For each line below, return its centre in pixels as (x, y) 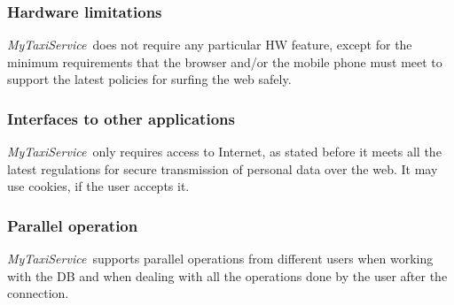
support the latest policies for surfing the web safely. (149, 79)
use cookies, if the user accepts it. (98, 186)
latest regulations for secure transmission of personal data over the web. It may (223, 168)
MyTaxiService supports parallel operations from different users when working (220, 259)
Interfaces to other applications (121, 118)
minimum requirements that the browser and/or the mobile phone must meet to (225, 61)
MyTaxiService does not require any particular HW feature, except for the (210, 45)
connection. (38, 293)
